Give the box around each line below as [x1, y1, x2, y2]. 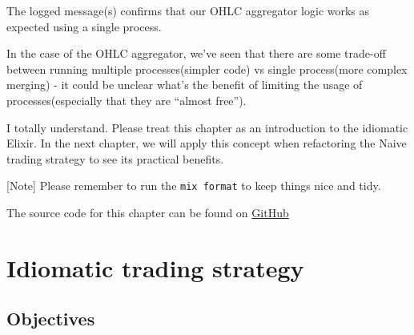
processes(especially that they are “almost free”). [6, 91, 247, 108]
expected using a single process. [6, 18, 162, 34]
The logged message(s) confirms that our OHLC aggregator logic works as [6, 2, 370, 18]
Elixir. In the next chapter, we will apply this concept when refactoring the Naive [6, 135, 407, 151]
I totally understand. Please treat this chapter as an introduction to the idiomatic [6, 119, 408, 135]
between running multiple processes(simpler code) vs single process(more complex [6, 60, 408, 77]
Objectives [6, 306, 95, 331]
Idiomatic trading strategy [6, 251, 304, 284]
